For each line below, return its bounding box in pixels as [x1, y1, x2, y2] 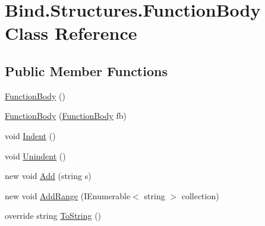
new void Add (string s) [5, 169, 92, 182]
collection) [181, 189, 219, 202]
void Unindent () [5, 149, 66, 162]
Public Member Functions [5, 61, 168, 80]
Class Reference [5, 21, 137, 45]
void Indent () [5, 129, 56, 142]
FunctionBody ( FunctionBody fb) [5, 109, 127, 122]
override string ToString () [5, 209, 102, 222]
